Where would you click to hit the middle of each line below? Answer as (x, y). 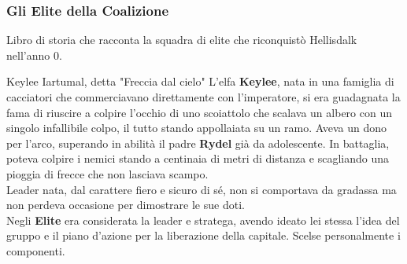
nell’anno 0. (34, 55)
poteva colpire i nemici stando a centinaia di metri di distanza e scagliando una (198, 158)
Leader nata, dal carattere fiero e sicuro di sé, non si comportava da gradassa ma (202, 189)
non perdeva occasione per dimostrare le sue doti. (126, 205)
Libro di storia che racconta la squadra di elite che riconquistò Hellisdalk (182, 40)
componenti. (36, 250)
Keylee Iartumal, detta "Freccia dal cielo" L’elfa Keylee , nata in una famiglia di (200, 81)
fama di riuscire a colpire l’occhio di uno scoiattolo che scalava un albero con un (199, 112)
